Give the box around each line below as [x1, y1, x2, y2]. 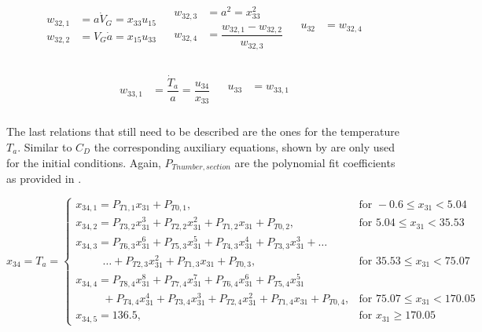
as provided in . [6, 170, 82, 187]
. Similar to [17, 139, 72, 155]
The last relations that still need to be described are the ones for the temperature [6, 123, 399, 140]
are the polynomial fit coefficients [234, 154, 396, 170]
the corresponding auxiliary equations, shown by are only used [94, 139, 396, 155]
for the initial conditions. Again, [6, 154, 161, 170]
